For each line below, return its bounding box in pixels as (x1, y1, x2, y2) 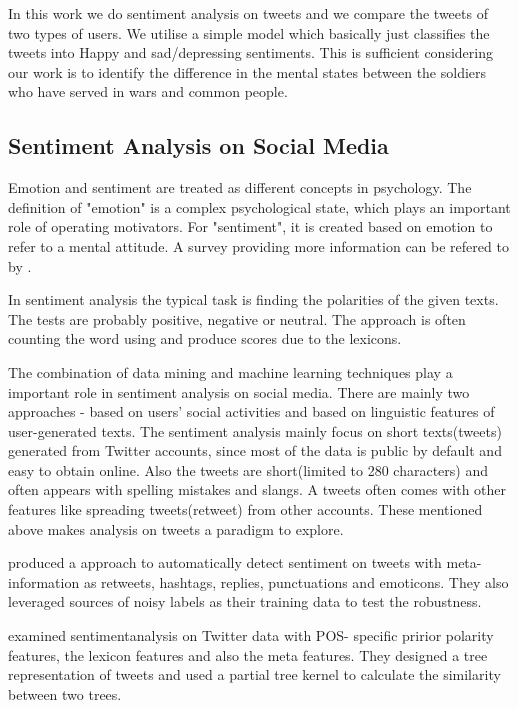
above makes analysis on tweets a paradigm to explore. (8, 518, 344, 539)
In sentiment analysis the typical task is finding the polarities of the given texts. (8, 289, 499, 310)
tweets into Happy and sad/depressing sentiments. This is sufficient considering (8, 42, 493, 63)
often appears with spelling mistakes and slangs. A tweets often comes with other (8, 479, 507, 500)
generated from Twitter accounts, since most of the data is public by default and (8, 440, 502, 461)
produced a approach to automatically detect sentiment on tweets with (8, 552, 442, 573)
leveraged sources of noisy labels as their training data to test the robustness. (8, 591, 482, 612)
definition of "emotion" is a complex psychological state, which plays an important (8, 196, 511, 217)
